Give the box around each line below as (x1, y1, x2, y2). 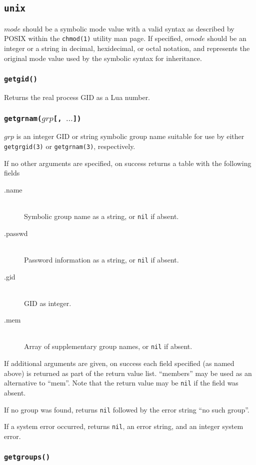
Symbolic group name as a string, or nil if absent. (24, 211, 179, 221)
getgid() (4, 75, 37, 83)
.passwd (4, 227, 28, 238)
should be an (207, 33, 246, 43)
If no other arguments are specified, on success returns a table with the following (4, 157, 251, 168)
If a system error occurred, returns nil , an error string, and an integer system (4, 421, 243, 431)
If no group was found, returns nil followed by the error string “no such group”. (4, 404, 249, 414)
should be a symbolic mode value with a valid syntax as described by (22, 23, 234, 33)
